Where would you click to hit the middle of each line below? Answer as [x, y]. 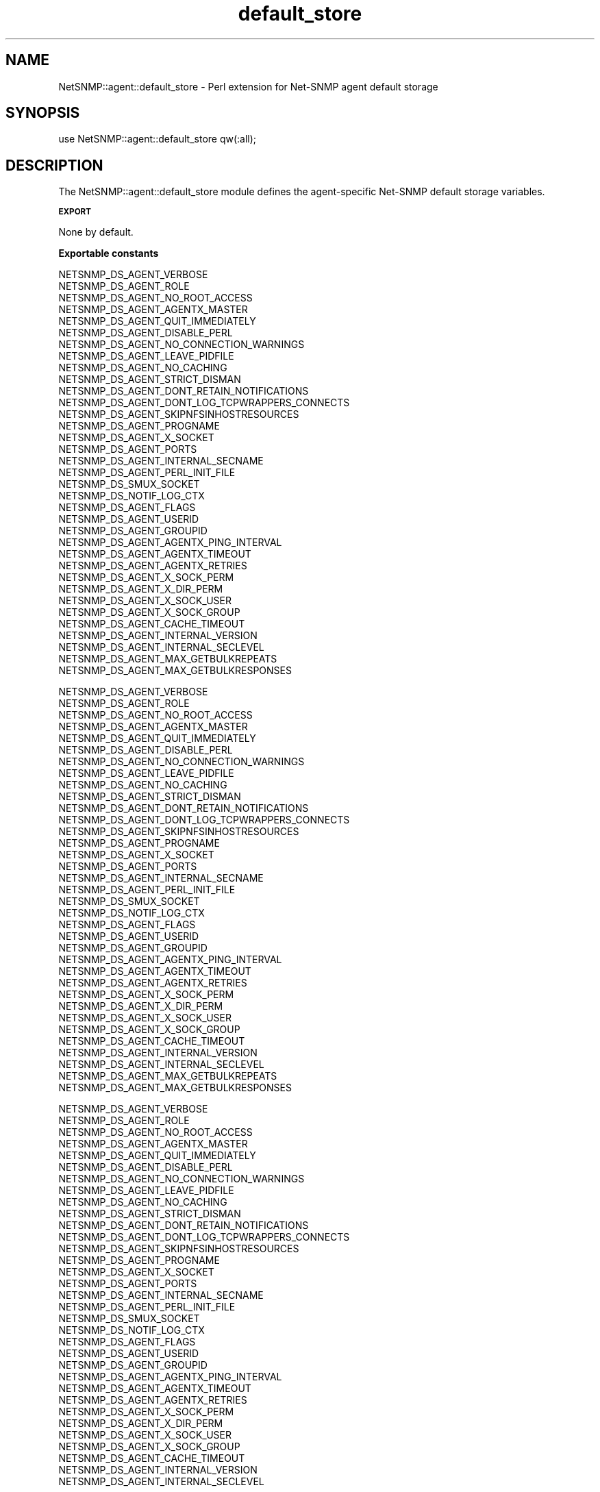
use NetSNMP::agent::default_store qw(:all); [158, 139]
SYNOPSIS [43, 113]
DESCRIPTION [54, 165]
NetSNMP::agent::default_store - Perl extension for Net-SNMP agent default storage [248, 86]
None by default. [96, 232]
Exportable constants [109, 253]
